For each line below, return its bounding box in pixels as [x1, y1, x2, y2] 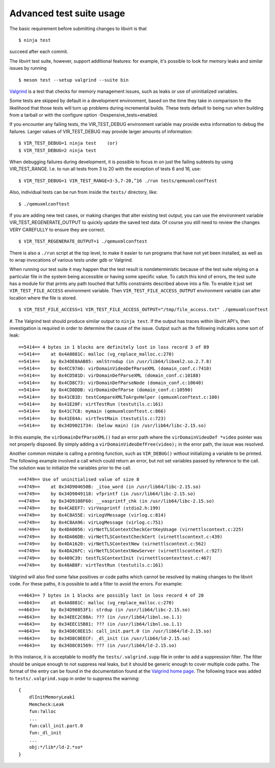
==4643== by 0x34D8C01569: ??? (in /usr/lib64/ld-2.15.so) [18, 643, 177, 649]
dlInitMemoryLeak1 [29, 694, 75, 700]
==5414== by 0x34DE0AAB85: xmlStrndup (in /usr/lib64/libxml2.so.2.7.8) [18, 359, 212, 364]
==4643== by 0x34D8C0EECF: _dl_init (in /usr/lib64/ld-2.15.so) [18, 635, 190, 641]
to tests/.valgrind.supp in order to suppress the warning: [9, 675, 140, 681]
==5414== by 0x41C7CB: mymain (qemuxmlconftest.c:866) [18, 408, 167, 414]
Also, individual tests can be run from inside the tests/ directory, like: [9, 189, 158, 195]
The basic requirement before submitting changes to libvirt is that [9, 25, 147, 32]
